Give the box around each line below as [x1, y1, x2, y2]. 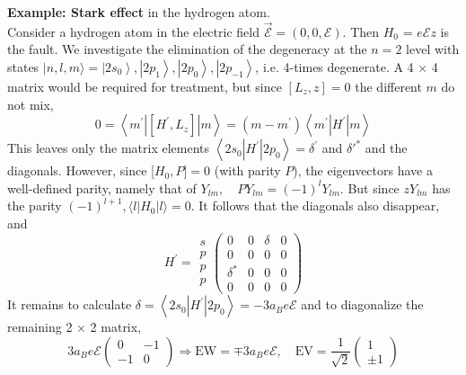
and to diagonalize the [301, 295, 424, 314]
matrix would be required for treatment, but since [7, 77, 282, 95]
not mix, [7, 94, 54, 113]
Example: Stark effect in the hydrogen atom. [7, 3, 270, 21]
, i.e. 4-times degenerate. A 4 [255, 58, 414, 76]
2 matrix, [90, 317, 142, 336]
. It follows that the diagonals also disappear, [190, 196, 440, 215]
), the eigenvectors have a [293, 161, 433, 180]
